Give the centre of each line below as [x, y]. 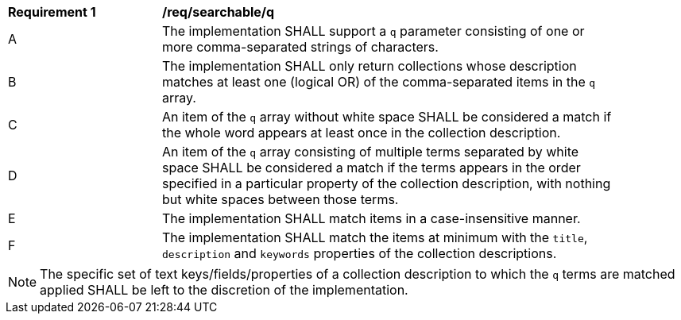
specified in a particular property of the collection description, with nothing [387, 183]
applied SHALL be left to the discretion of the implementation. [224, 290]
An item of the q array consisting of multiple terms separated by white [371, 152]
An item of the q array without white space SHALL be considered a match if [387, 117]
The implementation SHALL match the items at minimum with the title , [375, 237]
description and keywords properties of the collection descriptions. [360, 253]
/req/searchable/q [219, 12]
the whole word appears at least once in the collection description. [362, 133]
